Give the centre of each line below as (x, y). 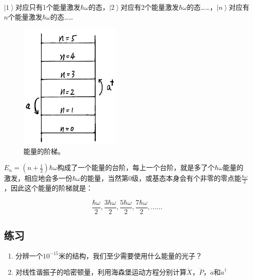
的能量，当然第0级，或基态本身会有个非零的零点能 (161, 178)
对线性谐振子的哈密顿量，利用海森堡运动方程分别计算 (101, 272)
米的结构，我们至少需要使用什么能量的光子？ (130, 255)
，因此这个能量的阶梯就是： (48, 188)
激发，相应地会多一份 (38, 178)
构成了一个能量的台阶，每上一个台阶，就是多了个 (136, 167)
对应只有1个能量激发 (48, 7)
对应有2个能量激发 (149, 7)
